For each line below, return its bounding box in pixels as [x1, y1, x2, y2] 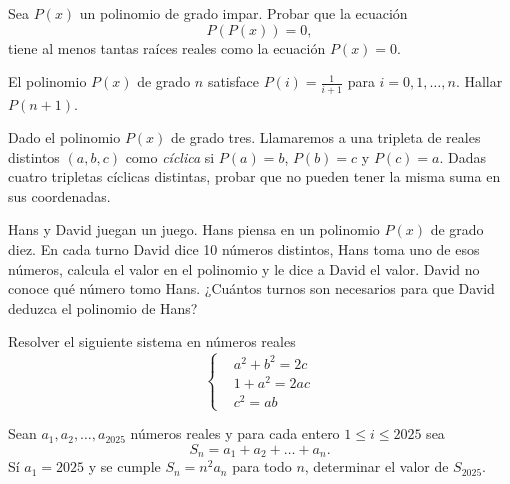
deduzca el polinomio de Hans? [8, 297, 198, 318]
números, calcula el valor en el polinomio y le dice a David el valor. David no [8, 258, 480, 279]
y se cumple [88, 456, 161, 477]
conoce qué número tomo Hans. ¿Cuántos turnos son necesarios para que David [8, 278, 495, 299]
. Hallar [455, 71, 503, 92]
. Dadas [439, 146, 487, 167]
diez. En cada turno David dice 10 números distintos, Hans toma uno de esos [8, 239, 480, 260]
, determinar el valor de [304, 456, 449, 477]
